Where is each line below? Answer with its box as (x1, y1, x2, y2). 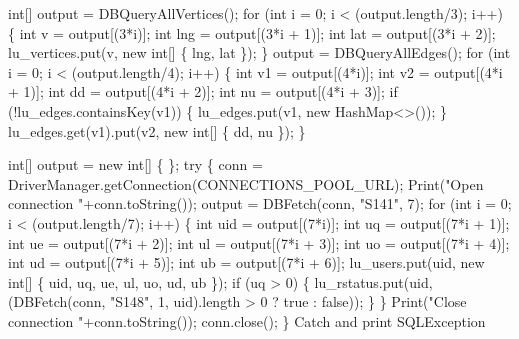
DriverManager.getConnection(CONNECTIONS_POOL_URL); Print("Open (8, 173, 484, 194)
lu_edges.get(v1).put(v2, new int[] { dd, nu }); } (8, 120, 306, 141)
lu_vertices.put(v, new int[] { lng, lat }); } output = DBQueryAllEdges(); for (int (8, 42, 511, 63)
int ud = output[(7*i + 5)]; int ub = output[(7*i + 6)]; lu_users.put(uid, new (8, 252, 485, 273)
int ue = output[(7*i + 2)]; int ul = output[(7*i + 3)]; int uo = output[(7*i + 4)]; (8, 232, 510, 253)
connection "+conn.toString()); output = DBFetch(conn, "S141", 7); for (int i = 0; (8, 193, 512, 214)
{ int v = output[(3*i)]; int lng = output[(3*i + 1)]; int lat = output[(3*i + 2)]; (8, 22, 496, 43)
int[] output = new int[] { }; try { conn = (8, 154, 263, 175)
